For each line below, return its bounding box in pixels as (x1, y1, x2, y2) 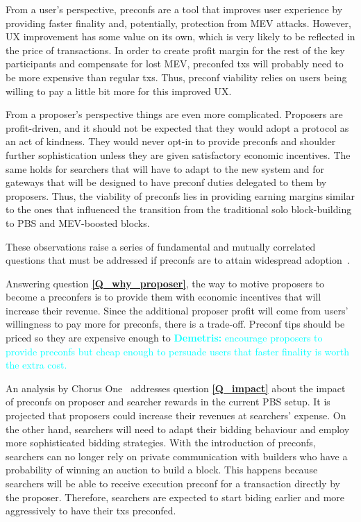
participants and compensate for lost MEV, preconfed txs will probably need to (6, 56, 344, 71)
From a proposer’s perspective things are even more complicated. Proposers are (6, 107, 343, 121)
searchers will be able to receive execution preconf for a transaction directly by (6, 476, 340, 490)
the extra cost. (6, 357, 67, 372)
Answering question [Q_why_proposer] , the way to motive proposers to (6, 276, 325, 290)
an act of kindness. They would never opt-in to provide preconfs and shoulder (6, 134, 336, 149)
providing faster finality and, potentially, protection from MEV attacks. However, (6, 15, 351, 30)
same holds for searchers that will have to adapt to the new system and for (6, 161, 325, 176)
